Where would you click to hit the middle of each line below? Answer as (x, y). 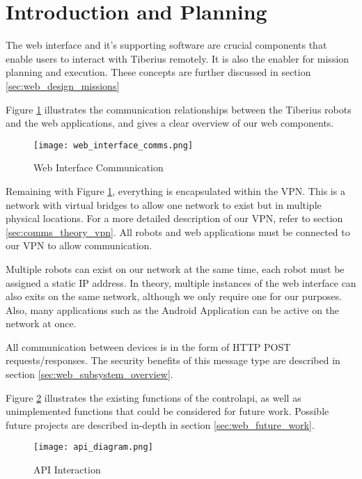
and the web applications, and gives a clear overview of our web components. (170, 123)
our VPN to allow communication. (79, 245)
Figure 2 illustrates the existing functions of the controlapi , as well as (154, 397)
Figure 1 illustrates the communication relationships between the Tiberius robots (179, 109)
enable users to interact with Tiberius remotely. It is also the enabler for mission (178, 58)
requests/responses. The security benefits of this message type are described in (173, 360)
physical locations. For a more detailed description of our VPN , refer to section (174, 218)
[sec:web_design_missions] (63, 85)
